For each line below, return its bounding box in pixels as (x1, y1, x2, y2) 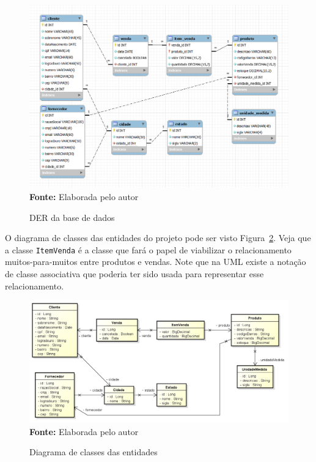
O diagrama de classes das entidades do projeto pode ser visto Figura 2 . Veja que (5, 231, 311, 244)
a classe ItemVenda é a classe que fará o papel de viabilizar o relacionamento (5, 243, 292, 256)
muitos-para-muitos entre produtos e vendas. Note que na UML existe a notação (5, 255, 306, 268)
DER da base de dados (29, 211, 115, 223)
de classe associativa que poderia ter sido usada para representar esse (5, 267, 264, 280)
